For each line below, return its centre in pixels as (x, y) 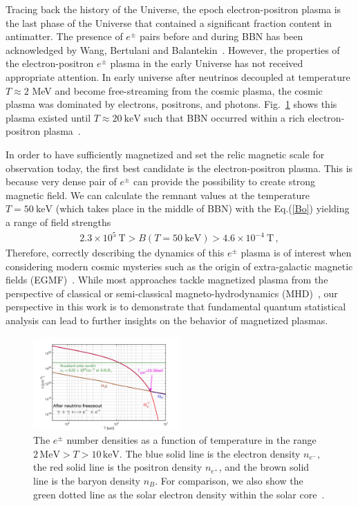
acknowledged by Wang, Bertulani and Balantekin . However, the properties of (173, 49)
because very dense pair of (61, 181)
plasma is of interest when (296, 253)
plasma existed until (48, 117)
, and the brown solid (264, 467)
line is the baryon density (87, 480)
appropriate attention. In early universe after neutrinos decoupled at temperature (178, 76)
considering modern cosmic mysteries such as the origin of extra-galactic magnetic (179, 266)
